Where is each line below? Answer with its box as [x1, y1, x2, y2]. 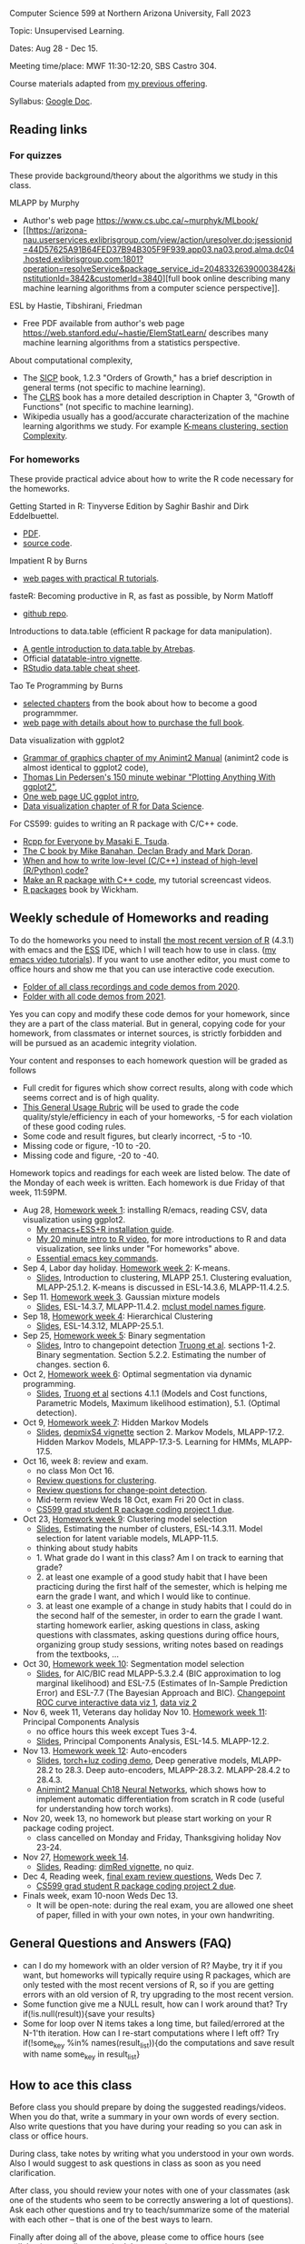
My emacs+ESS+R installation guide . [35, 1223, 174, 1234]
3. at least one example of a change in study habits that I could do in [35, 1600, 292, 1611]
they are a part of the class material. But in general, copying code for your [9, 1018, 286, 1029]
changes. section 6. [35, 1359, 111, 1370]
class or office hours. [9, 2130, 89, 2141]
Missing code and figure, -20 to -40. [22, 1150, 160, 1161]
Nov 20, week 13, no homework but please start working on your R [22, 1812, 272, 1823]
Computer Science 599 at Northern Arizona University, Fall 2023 [9, 8, 251, 18]
